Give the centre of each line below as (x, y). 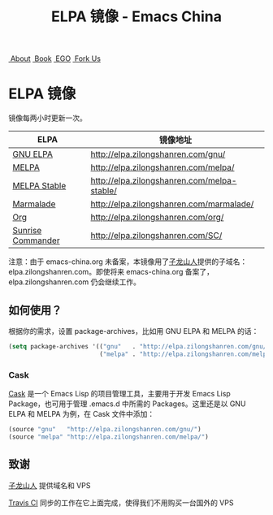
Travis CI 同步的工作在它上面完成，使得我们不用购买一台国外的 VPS (121, 502)
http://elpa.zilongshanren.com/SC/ (156, 236)
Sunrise (27, 231)
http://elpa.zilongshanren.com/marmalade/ (172, 204)
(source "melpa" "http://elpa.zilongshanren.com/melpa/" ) (108, 437)
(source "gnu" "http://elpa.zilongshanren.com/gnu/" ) (105, 429)
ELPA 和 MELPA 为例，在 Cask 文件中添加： (82, 413)
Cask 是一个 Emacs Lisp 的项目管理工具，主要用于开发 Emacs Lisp (120, 393)
